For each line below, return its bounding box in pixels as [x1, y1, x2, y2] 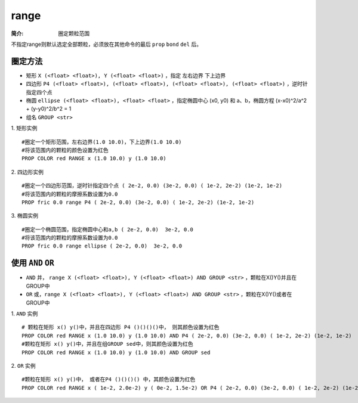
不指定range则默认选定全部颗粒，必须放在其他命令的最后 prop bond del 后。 [11, 41, 202, 48]
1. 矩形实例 [11, 125, 38, 132]
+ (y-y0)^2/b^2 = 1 [26, 105, 72, 113]
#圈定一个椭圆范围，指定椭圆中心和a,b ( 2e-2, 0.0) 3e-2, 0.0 [21, 226, 194, 232]
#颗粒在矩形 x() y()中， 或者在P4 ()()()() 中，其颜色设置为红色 [21, 376, 196, 383]
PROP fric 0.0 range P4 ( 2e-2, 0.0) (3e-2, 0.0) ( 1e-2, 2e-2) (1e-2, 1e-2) [21, 199, 255, 206]
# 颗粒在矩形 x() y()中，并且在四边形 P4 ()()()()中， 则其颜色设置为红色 [21, 324, 220, 331]
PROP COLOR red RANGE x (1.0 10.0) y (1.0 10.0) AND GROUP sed [21, 349, 211, 356]
